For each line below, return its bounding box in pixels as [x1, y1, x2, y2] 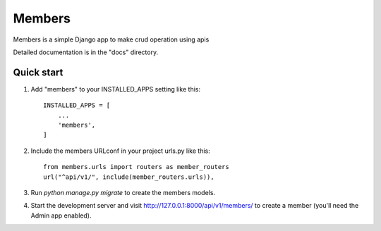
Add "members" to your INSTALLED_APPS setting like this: [30, 85, 201, 93]
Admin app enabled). [30, 211, 92, 220]
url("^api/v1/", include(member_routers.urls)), [43, 173, 214, 181]
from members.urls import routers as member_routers [43, 163, 229, 171]
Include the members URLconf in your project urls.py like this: [30, 146, 211, 155]
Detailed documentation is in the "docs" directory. [13, 48, 159, 56]
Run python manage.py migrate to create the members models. [30, 188, 215, 196]
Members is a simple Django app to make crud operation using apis [13, 35, 210, 44]
